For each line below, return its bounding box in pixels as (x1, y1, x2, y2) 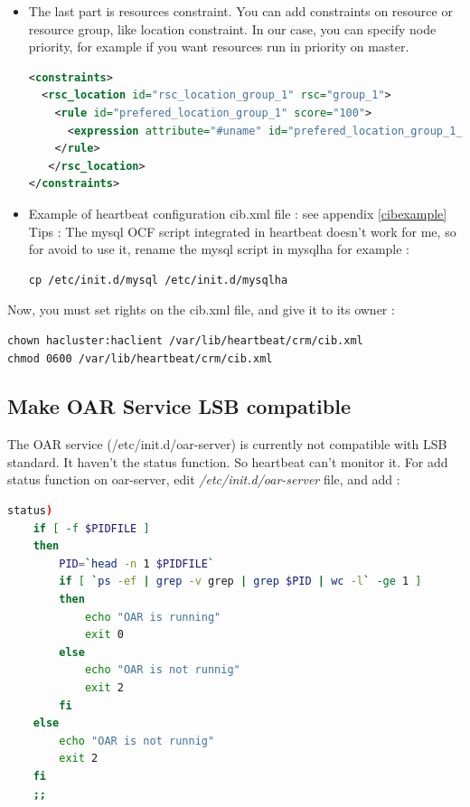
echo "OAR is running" (84, 610, 221, 624)
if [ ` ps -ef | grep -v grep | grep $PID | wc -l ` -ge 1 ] (59, 575, 422, 588)
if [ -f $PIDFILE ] (33, 521, 150, 535)
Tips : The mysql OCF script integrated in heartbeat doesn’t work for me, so (28, 221, 456, 240)
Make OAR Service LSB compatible (7, 392, 351, 420)
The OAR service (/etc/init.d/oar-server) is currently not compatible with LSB (7, 435, 447, 454)
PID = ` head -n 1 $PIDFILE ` (59, 557, 215, 570)
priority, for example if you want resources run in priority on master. (28, 37, 409, 56)
